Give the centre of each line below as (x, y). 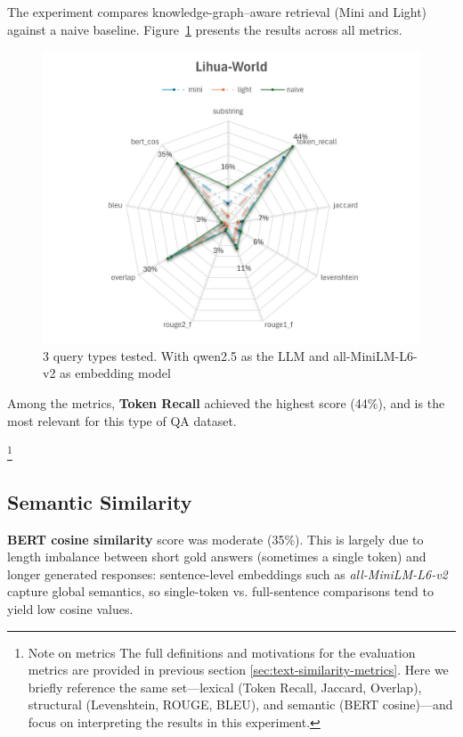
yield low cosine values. (70, 608)
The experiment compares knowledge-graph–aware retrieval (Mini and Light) (217, 12)
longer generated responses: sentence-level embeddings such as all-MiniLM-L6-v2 (227, 573)
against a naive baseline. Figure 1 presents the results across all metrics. (205, 29)
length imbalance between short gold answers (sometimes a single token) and (217, 557)
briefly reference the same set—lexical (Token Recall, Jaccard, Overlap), (225, 687)
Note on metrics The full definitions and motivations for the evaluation (222, 652)
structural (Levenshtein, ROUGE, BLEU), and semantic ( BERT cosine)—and (240, 704)
